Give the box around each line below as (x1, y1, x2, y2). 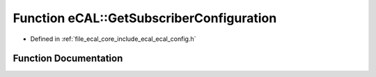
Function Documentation (13, 53, 123, 65)
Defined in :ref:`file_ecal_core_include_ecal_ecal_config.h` (30, 35, 196, 43)
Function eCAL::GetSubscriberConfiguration (13, 10, 277, 26)
